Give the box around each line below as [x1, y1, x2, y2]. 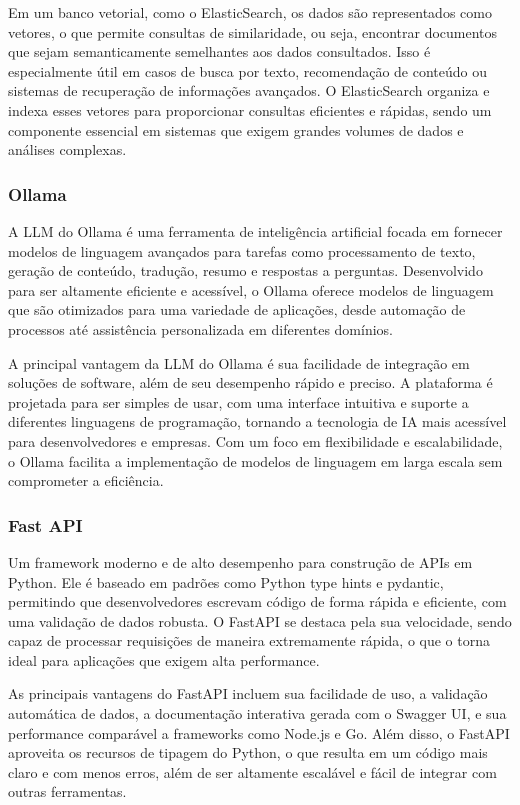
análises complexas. [8, 139, 127, 160]
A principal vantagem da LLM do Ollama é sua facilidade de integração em [8, 352, 470, 373]
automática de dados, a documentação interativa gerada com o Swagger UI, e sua [8, 703, 507, 724]
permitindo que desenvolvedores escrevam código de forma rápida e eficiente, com [8, 591, 507, 612]
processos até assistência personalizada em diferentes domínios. [8, 318, 393, 339]
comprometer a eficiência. [8, 470, 164, 491]
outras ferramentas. [8, 781, 127, 802]
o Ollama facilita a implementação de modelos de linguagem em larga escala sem [8, 450, 503, 471]
